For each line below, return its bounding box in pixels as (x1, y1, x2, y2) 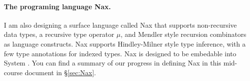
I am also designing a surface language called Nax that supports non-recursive (4, 19, 237, 30)
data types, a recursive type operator (4, 29, 115, 39)
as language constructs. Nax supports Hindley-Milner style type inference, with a (4, 38, 246, 49)
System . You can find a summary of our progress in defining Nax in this (4, 58, 221, 68)
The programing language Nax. (4, 1, 111, 11)
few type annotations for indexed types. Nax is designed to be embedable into (4, 48, 236, 58)
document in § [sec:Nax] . (24, 67, 96, 77)
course (4, 67, 23, 77)
